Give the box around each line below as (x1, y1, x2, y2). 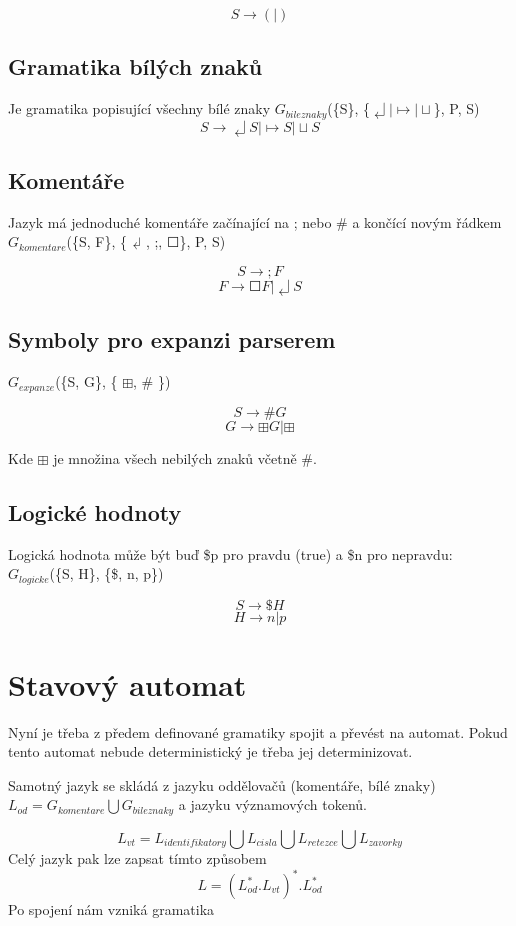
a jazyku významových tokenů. (178, 794, 368, 815)
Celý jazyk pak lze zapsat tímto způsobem (8, 847, 267, 868)
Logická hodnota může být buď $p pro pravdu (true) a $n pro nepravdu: (8, 543, 453, 564)
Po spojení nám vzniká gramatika (8, 899, 215, 919)
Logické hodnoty (8, 496, 182, 527)
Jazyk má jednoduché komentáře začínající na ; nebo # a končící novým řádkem (8, 211, 502, 232)
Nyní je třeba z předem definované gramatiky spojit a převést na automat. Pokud (8, 721, 508, 742)
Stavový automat (8, 663, 247, 704)
